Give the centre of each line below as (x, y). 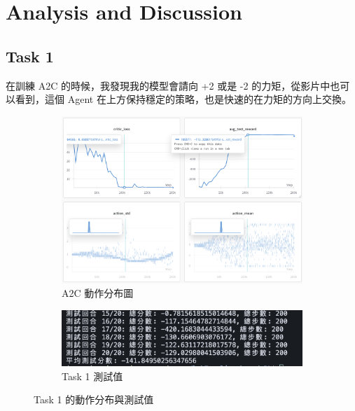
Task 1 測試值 (92, 376)
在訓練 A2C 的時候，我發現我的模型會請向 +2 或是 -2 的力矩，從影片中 (168, 85)
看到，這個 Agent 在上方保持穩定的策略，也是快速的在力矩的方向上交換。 (183, 99)
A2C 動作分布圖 (98, 293)
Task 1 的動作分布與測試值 (94, 399)
